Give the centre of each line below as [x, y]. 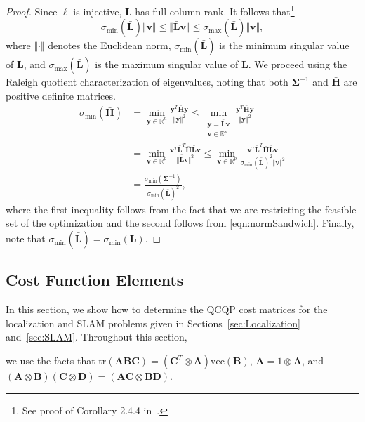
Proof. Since [32, 11]
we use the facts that [51, 361]
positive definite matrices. [61, 95]
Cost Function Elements [95, 280]
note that [26, 238]
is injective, [98, 11]
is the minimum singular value [284, 45]
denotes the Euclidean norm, [109, 45]
